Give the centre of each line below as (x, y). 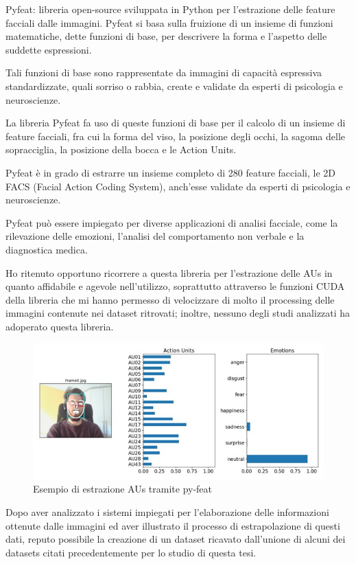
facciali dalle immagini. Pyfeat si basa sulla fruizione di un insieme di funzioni (169, 22)
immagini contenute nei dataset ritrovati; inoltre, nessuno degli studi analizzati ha (178, 313)
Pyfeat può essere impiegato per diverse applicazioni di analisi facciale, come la (172, 222)
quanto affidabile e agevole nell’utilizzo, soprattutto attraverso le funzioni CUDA (175, 286)
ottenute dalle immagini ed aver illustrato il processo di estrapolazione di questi (173, 525)
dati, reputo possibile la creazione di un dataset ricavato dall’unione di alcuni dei (176, 539)
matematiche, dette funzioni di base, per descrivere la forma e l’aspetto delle (166, 36)
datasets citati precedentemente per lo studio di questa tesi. (131, 552)
